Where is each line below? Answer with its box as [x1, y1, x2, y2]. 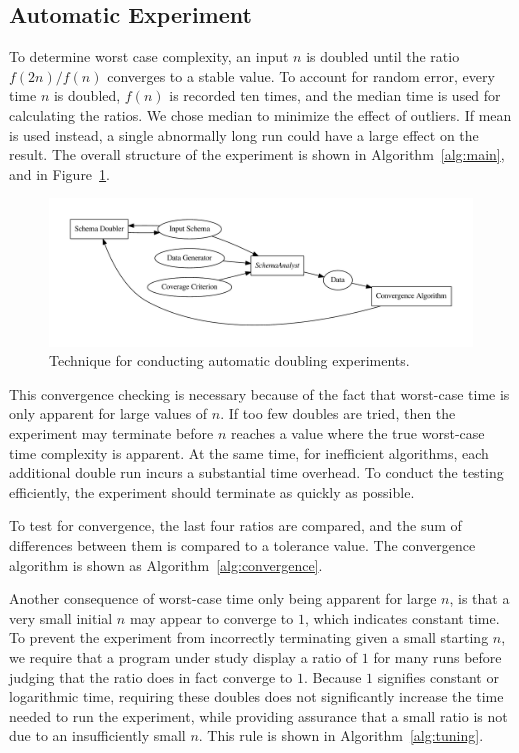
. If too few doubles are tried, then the [220, 403, 456, 424]
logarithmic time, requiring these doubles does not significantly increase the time [9, 686, 504, 707]
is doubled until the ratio [306, 46, 460, 67]
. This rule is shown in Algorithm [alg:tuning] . [198, 725, 484, 746]
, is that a [449, 588, 510, 609]
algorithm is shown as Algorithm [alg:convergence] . [9, 554, 323, 575]
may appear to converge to [129, 607, 294, 628]
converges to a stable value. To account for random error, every [107, 65, 495, 86]
